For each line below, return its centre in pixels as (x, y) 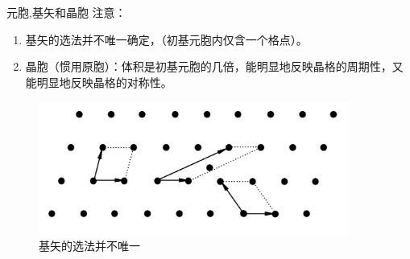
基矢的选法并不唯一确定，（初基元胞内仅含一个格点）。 (166, 39)
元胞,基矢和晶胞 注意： (66, 12)
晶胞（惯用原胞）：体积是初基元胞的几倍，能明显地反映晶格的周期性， (209, 66)
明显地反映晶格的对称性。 (104, 82)
